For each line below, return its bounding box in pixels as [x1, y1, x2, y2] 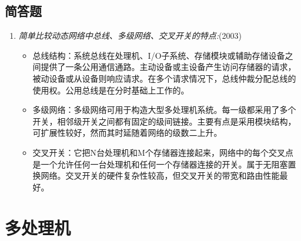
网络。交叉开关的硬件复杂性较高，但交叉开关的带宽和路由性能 [41, 169, 280, 182]
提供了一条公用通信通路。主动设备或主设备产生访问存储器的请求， [41, 61, 296, 73]
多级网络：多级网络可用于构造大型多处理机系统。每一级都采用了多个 [32, 103, 296, 116]
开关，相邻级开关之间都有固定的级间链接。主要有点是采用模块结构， [32, 115, 296, 127]
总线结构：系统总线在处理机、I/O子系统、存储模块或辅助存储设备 [32, 49, 285, 61]
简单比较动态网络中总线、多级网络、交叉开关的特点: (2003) [18, 29, 242, 42]
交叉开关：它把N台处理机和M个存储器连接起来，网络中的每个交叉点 [32, 146, 293, 158]
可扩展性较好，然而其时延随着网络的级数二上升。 [32, 126, 222, 139]
